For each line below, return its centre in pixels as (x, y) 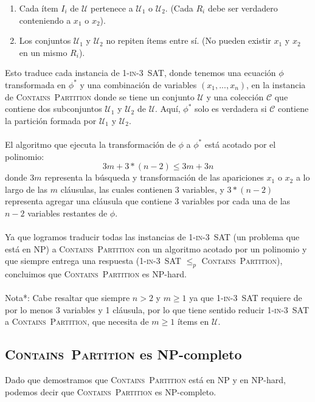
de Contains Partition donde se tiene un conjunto (100, 96)
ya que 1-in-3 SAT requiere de (246, 298)
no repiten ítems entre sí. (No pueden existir (189, 40)
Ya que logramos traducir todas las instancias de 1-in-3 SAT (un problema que (152, 237)
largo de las (26, 189)
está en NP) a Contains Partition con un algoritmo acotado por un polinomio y (156, 248)
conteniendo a (45, 20)
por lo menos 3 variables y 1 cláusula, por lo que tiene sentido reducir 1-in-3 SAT (157, 309)
